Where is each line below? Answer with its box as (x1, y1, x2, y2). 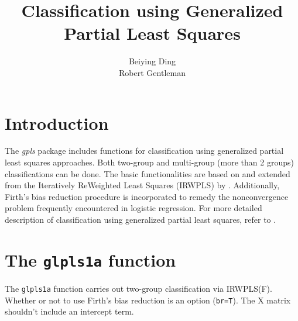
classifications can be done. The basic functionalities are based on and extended (5, 167, 290, 180)
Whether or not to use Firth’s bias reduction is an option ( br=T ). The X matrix (5, 294, 291, 306)
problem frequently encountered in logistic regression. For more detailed (5, 202, 262, 214)
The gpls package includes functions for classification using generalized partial (5, 144, 284, 157)
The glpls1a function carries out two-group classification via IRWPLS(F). (5, 282, 272, 294)
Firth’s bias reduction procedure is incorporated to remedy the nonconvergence (5, 190, 289, 202)
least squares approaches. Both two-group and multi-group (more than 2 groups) (5, 156, 294, 168)
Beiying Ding (128, 55, 176, 67)
